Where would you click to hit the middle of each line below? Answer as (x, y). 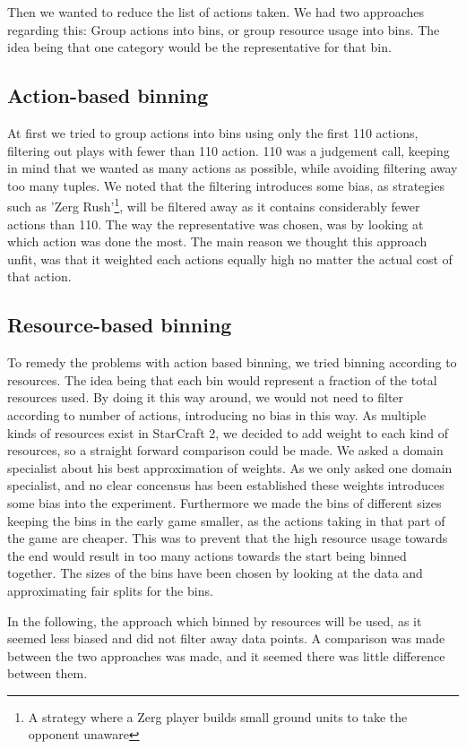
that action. (39, 276)
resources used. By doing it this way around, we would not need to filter (206, 397)
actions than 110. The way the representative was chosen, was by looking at (216, 224)
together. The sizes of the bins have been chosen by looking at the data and (215, 573)
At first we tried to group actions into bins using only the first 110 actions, (213, 132)
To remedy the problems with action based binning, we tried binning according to (232, 362)
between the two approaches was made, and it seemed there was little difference (226, 655)
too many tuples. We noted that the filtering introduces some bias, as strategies (226, 185)
